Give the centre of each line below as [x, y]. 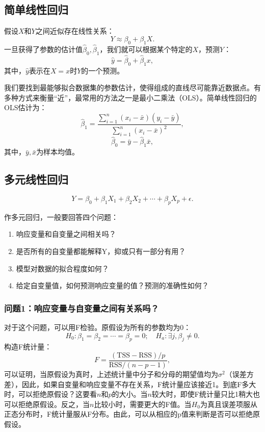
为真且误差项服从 [229, 404]
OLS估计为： [25, 107]
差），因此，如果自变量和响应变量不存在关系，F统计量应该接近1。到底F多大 [130, 384]
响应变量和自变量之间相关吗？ [66, 234]
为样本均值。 [58, 152]
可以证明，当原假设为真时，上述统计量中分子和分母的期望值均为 [111, 374]
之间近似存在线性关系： [75, 31]
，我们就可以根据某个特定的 [146, 49]
